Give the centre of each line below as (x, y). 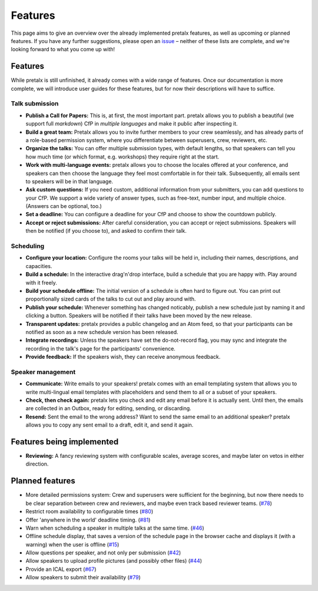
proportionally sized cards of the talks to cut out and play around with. (111, 299)
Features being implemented (65, 442)
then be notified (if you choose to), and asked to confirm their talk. (106, 231)
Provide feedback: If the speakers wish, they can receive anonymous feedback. (123, 357)
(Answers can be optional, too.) (64, 206)
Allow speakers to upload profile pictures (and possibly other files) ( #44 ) (114, 561)
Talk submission (35, 104)
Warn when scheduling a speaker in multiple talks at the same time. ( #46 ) (115, 528)
